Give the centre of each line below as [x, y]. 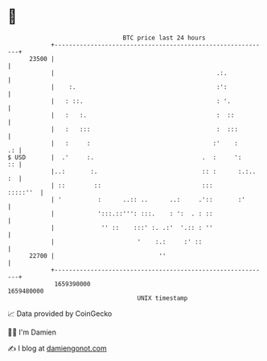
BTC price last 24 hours [164, 38]
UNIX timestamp [162, 298]
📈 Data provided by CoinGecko [60, 314]
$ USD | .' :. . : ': [125, 157]
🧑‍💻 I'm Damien [32, 332]
